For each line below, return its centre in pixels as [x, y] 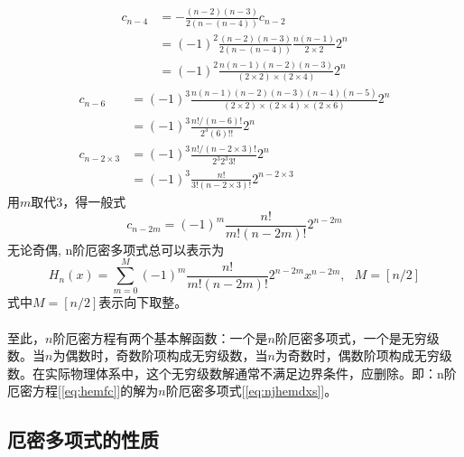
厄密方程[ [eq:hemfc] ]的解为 [83, 391]
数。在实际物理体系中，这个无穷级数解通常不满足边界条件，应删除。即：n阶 [232, 373]
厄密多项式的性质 [83, 439]
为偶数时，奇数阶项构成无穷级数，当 [160, 355]
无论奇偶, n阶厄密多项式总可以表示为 [116, 249]
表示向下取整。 [143, 302]
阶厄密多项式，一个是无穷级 [357, 337]
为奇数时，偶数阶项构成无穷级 [363, 355]
